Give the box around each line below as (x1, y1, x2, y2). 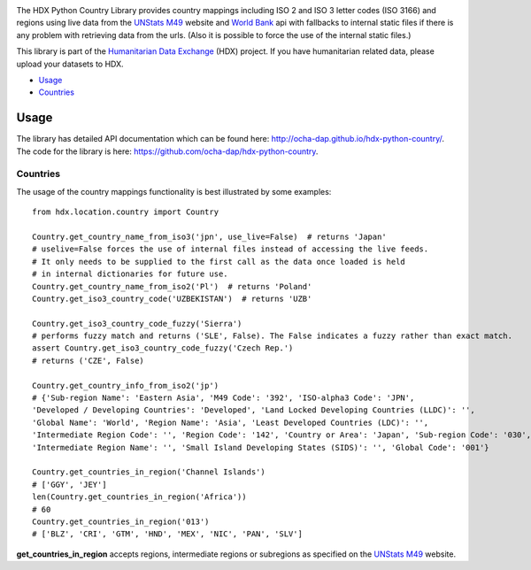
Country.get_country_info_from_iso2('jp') (32, 381, 219, 390)
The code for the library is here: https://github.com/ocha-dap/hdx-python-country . (16, 146, 319, 157)
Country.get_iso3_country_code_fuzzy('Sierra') (32, 319, 242, 328)
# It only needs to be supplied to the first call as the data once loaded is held (32, 257, 406, 266)
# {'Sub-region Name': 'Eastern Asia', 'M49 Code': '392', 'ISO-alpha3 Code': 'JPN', (32, 393, 415, 403)
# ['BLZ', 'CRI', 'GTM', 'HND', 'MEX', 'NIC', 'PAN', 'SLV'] (32, 529, 303, 539)
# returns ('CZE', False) (32, 355, 145, 366)
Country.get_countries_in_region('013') (32, 516, 210, 527)
